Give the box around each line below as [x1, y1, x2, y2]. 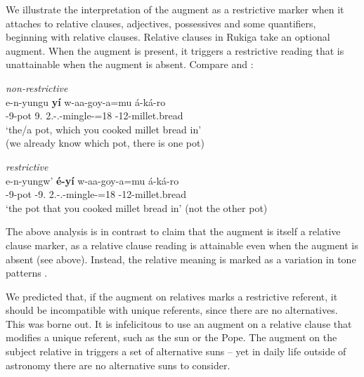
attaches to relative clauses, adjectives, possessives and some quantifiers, [6, 15, 316, 30]
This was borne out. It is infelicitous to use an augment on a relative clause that [6, 316, 352, 331]
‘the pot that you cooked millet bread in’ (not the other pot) [6, 200, 268, 215]
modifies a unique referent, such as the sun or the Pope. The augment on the [6, 330, 337, 345]
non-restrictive [6, 80, 68, 95]
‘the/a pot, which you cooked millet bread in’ [6, 121, 202, 136]
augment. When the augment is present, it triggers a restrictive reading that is [6, 43, 344, 58]
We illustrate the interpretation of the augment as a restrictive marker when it [6, 2, 344, 16]
